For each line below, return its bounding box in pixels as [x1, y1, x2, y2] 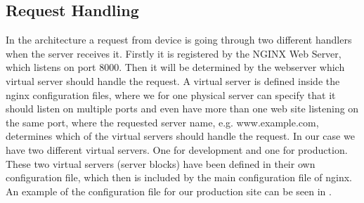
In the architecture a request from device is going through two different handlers [6, 32, 352, 47]
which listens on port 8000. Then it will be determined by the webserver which [6, 60, 345, 74]
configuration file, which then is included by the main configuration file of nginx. [6, 170, 352, 185]
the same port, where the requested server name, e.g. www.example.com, [6, 114, 319, 129]
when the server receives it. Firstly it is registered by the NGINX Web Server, [6, 46, 342, 60]
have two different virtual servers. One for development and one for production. [6, 142, 348, 157]
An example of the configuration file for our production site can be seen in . [6, 183, 332, 198]
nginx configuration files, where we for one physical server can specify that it [6, 87, 336, 102]
